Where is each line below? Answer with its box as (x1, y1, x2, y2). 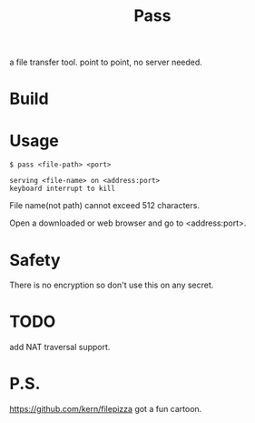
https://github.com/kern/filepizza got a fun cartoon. (9, 404, 202, 415)
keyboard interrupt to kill (9, 184, 116, 194)
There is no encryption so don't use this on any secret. (9, 279, 214, 291)
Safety (9, 249, 61, 270)
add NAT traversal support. (9, 342, 111, 353)
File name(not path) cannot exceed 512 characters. (9, 200, 200, 211)
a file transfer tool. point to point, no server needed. (9, 56, 202, 68)
